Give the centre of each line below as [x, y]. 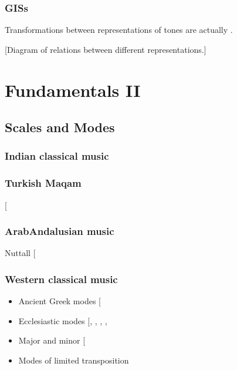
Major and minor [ [52, 340]
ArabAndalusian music [60, 231]
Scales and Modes [60, 127]
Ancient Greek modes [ [60, 301]
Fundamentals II [73, 90]
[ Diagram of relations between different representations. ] [106, 49]
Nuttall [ [20, 253]
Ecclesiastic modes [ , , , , [63, 320]
